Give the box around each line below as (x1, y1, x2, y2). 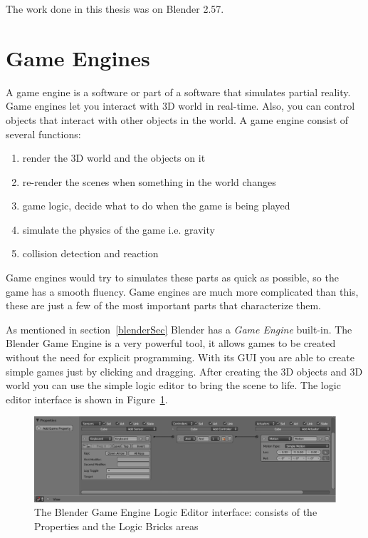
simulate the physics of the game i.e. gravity (22, 222, 215, 237)
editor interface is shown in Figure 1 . (6, 391, 168, 406)
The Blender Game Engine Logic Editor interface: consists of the (34, 505, 317, 519)
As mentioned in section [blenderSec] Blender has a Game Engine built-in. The (6, 321, 352, 336)
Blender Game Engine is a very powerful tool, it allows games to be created (6, 336, 336, 351)
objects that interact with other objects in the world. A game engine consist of (6, 112, 349, 127)
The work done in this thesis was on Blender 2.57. (6, 1, 224, 16)
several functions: (6, 126, 81, 141)
